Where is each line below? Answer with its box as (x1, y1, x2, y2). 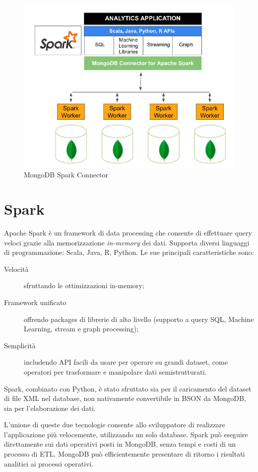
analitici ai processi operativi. (4, 458, 94, 469)
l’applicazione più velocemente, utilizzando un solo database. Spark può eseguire (4, 429, 248, 439)
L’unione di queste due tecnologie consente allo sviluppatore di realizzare (4, 419, 225, 430)
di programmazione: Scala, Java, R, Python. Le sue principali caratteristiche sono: (4, 247, 254, 257)
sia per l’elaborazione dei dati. (4, 402, 96, 413)
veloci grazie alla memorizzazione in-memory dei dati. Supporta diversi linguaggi (4, 237, 250, 247)
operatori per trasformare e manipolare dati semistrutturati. (24, 366, 207, 377)
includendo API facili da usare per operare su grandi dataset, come (24, 357, 228, 367)
